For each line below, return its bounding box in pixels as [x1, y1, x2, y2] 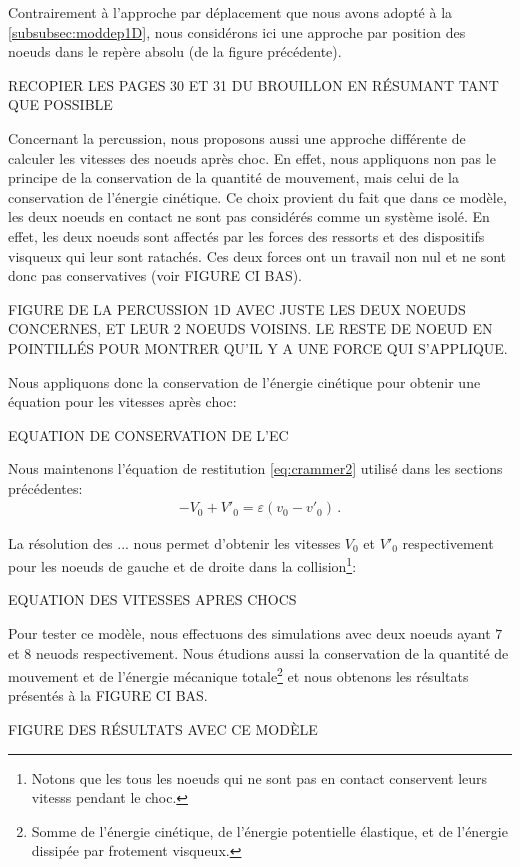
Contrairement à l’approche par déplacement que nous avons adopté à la [8, 2, 453, 22]
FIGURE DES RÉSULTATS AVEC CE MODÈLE [8, 718, 318, 739]
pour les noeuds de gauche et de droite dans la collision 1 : [8, 553, 357, 576]
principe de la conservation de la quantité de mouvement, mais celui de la [8, 167, 459, 188]
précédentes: [8, 477, 83, 498]
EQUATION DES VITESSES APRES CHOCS [8, 589, 297, 610]
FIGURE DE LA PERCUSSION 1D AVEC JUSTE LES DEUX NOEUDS [8, 298, 466, 319]
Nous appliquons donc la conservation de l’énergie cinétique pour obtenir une [8, 371, 481, 392]
